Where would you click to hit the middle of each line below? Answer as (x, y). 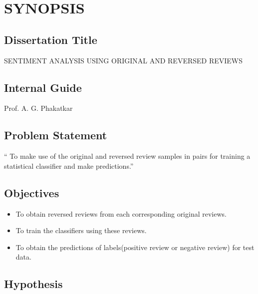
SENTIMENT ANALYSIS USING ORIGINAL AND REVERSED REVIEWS (124, 60)
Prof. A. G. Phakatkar (38, 108)
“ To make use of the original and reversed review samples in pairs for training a (127, 156)
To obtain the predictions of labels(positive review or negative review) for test (135, 247)
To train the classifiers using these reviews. (81, 230)
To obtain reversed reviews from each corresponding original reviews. (121, 213)
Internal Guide (43, 87)
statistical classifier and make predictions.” (69, 165)
